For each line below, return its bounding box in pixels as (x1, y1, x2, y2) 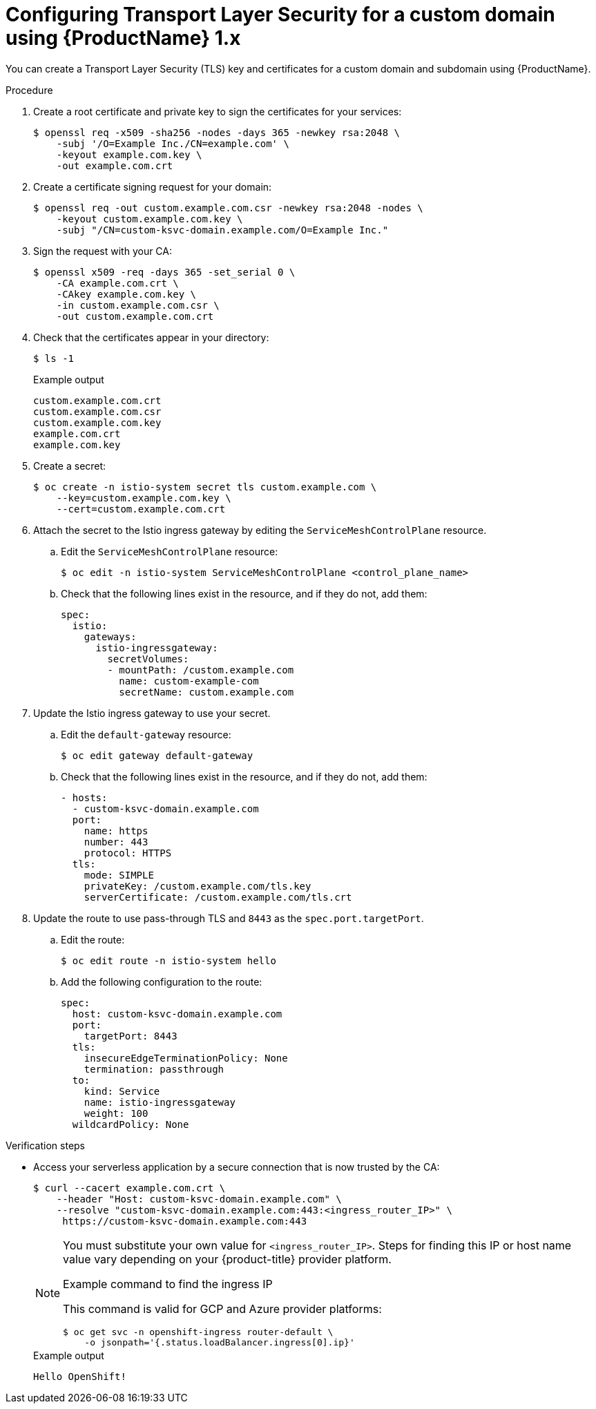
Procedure (6, 84, 53, 96)
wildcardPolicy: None (72, 1118, 189, 1130)
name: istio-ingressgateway (84, 1096, 235, 1108)
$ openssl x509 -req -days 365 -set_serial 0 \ (33, 266, 296, 278)
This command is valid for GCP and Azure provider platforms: (63, 1301, 382, 1316)
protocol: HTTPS (84, 847, 172, 859)
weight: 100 (84, 1107, 148, 1119)
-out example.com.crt (56, 160, 173, 171)
